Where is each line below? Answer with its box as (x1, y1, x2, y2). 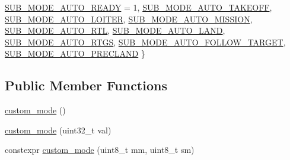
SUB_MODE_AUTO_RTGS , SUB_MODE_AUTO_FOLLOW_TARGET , (5, 35, 286, 48)
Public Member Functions (5, 76, 167, 94)
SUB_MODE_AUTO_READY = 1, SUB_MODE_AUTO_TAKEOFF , (5, 1, 272, 13)
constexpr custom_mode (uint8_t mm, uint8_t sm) (5, 143, 195, 156)
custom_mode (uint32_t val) (5, 123, 111, 136)
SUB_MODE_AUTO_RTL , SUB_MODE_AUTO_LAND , (5, 24, 225, 37)
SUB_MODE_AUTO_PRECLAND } (5, 47, 145, 60)
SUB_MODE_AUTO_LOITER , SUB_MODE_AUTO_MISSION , (5, 12, 253, 25)
